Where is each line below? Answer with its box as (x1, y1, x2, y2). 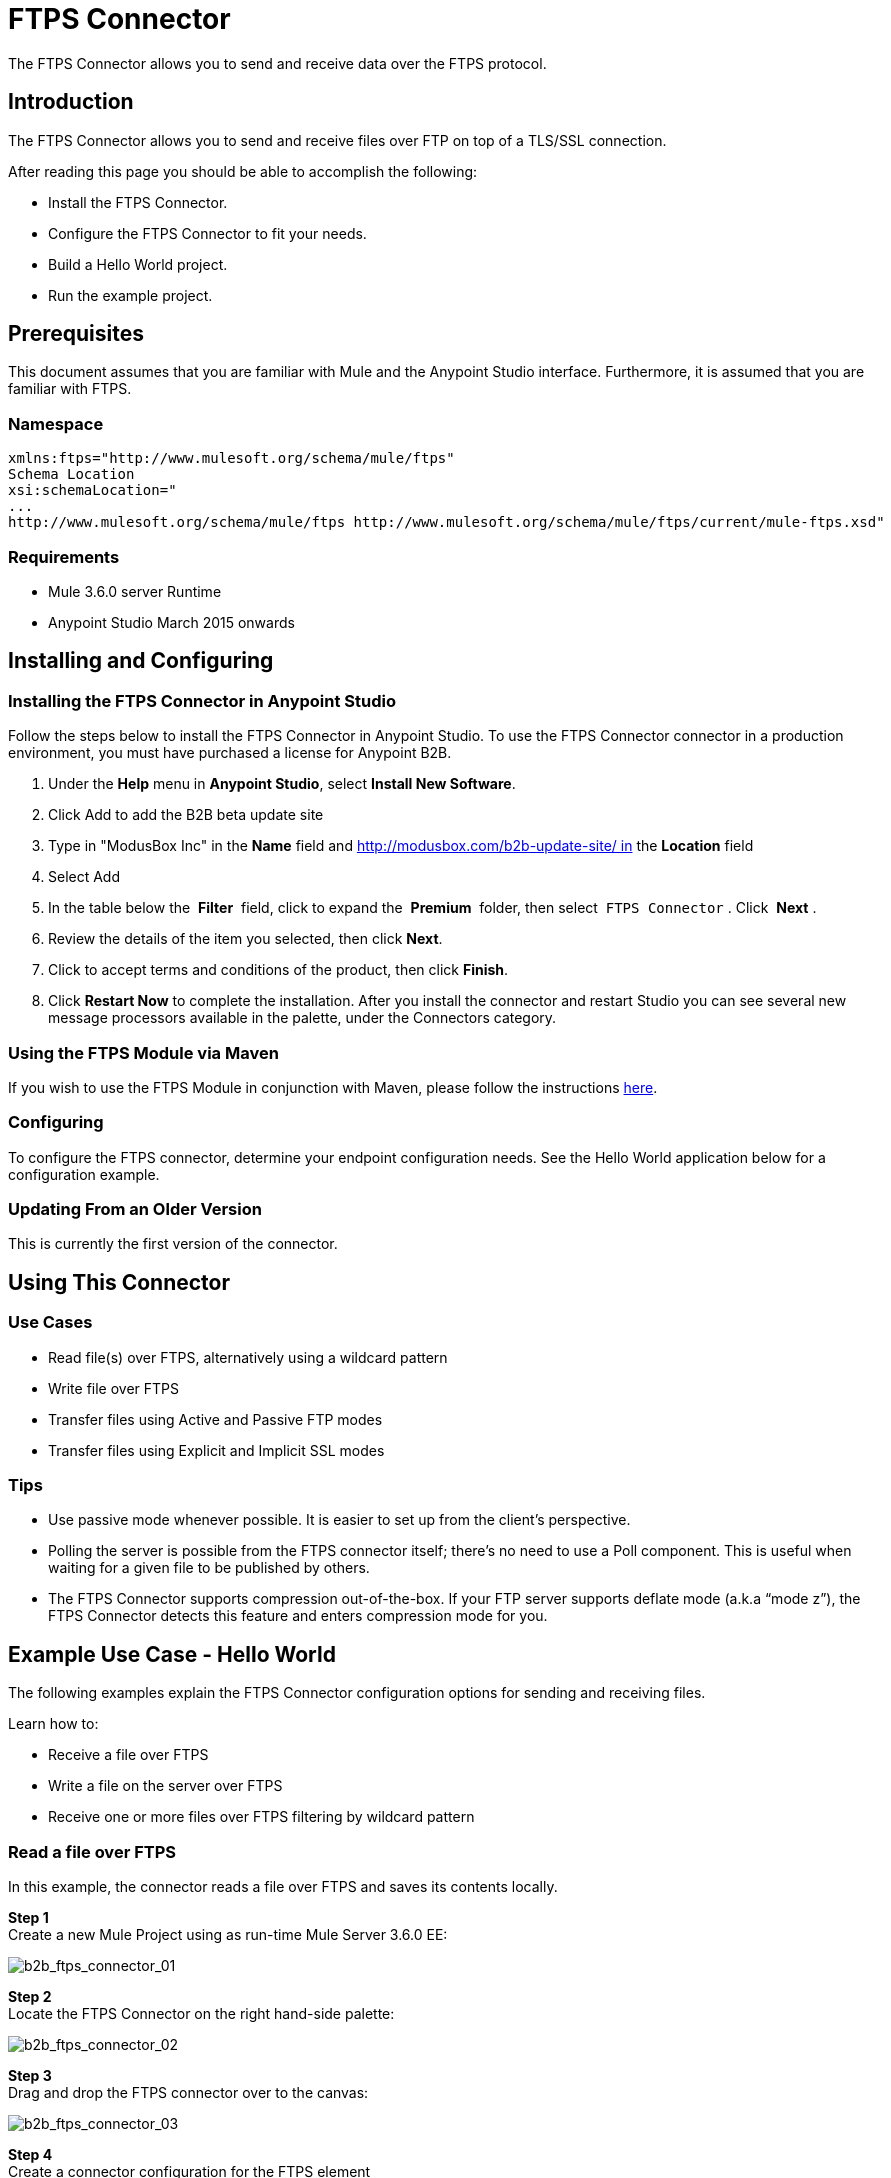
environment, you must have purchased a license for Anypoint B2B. (8, 744, 452, 762)
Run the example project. (48, 286, 213, 304)
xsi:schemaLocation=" (8, 482, 177, 499)
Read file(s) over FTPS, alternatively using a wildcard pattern (48, 1348, 448, 1366)
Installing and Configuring (8, 648, 274, 674)
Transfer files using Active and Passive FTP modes (48, 1410, 383, 1428)
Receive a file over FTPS (48, 1746, 209, 1764)
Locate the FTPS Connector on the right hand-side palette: (8, 2004, 395, 2022)
